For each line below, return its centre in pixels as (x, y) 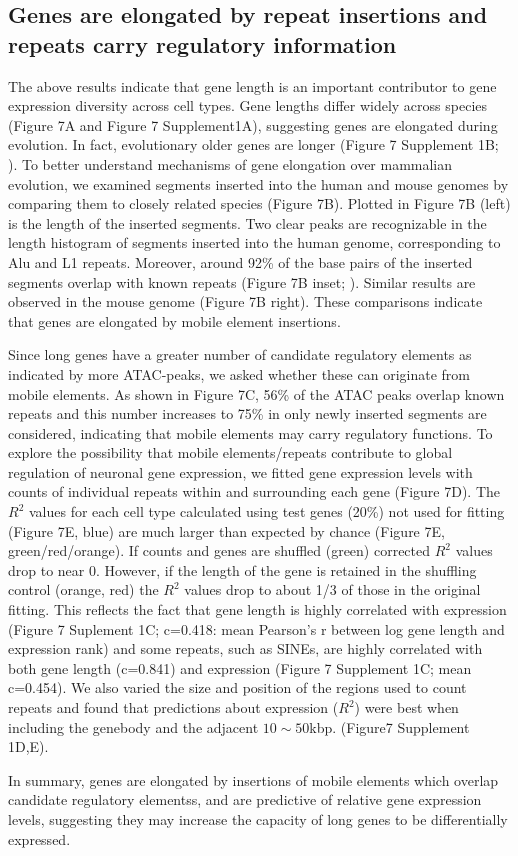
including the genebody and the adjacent (133, 726)
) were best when (406, 707)
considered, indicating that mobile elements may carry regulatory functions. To (250, 432)
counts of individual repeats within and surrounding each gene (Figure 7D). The (254, 491)
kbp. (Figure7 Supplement (389, 726)
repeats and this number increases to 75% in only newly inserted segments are (247, 413)
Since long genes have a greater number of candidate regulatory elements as (240, 354)
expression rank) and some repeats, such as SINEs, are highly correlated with (245, 648)
